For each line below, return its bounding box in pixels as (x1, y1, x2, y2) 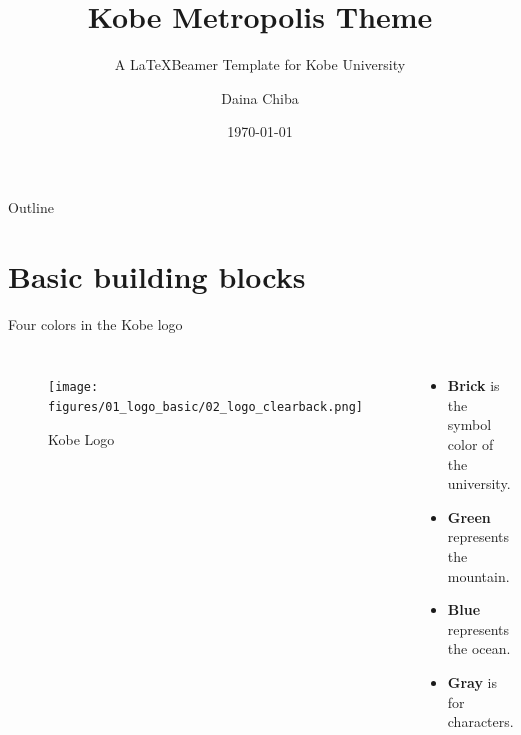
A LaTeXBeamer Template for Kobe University (114, 54, 406, 75)
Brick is (447, 375, 500, 396)
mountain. (447, 565, 510, 586)
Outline (8, 196, 54, 217)
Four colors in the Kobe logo (8, 313, 183, 334)
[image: (48, 380, 99, 395)
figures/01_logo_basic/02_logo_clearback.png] (48, 399, 363, 414)
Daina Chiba (221, 87, 299, 108)
